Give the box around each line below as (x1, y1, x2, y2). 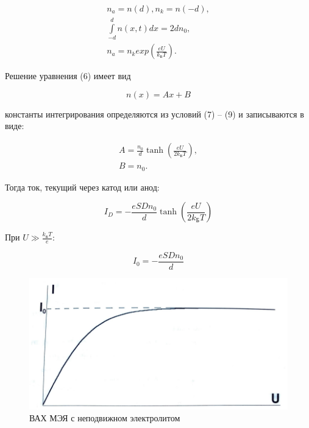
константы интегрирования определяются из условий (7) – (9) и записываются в (5, 107, 304, 120)
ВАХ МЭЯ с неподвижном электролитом (29, 412, 180, 424)
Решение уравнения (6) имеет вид (5, 69, 131, 82)
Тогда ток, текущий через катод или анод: (5, 180, 160, 193)
